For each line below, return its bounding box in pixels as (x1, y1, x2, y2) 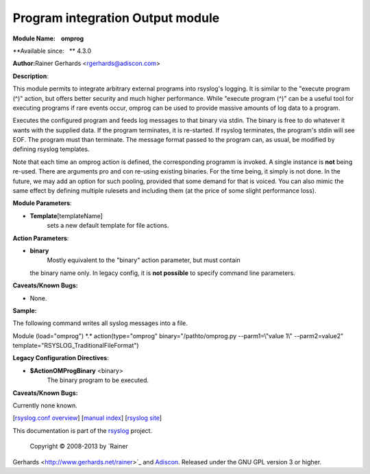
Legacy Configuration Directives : (12, 354, 109, 362)
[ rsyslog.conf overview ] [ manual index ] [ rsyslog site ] (12, 414, 162, 422)
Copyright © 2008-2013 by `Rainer (29, 442, 128, 451)
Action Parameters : (12, 234, 69, 242)
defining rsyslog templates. (12, 145, 90, 154)
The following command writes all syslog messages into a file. (12, 319, 188, 327)
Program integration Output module (12, 10, 220, 25)
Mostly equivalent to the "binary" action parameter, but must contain (47, 256, 241, 264)
